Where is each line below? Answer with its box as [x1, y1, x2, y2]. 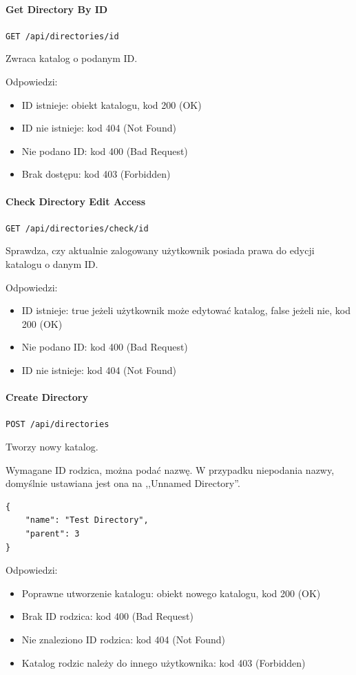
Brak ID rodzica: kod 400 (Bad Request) [21, 609, 193, 623]
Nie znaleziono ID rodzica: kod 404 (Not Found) [21, 632, 226, 647]
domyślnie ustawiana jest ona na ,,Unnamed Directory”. [6, 476, 240, 490]
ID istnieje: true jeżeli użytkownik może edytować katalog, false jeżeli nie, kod [21, 303, 350, 318]
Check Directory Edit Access [6, 194, 146, 208]
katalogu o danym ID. [6, 257, 98, 271]
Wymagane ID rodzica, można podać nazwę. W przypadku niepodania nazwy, [6, 462, 335, 477]
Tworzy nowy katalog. [6, 439, 98, 454]
